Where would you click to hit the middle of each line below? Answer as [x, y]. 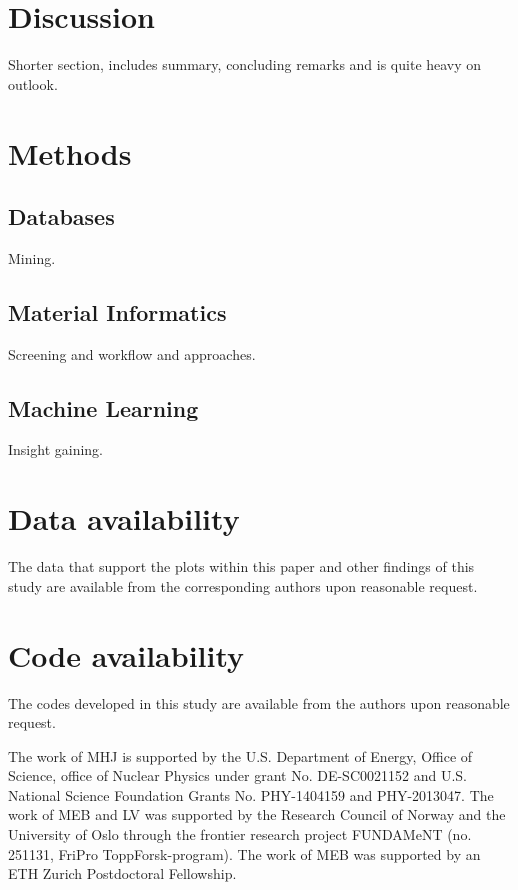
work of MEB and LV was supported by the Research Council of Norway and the [257, 814]
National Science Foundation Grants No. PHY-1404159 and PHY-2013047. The [251, 794]
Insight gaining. [55, 449]
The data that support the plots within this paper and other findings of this [241, 566]
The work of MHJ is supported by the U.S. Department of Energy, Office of [240, 755]
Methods [70, 152]
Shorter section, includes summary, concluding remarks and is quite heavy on [245, 64]
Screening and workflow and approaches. [132, 353]
